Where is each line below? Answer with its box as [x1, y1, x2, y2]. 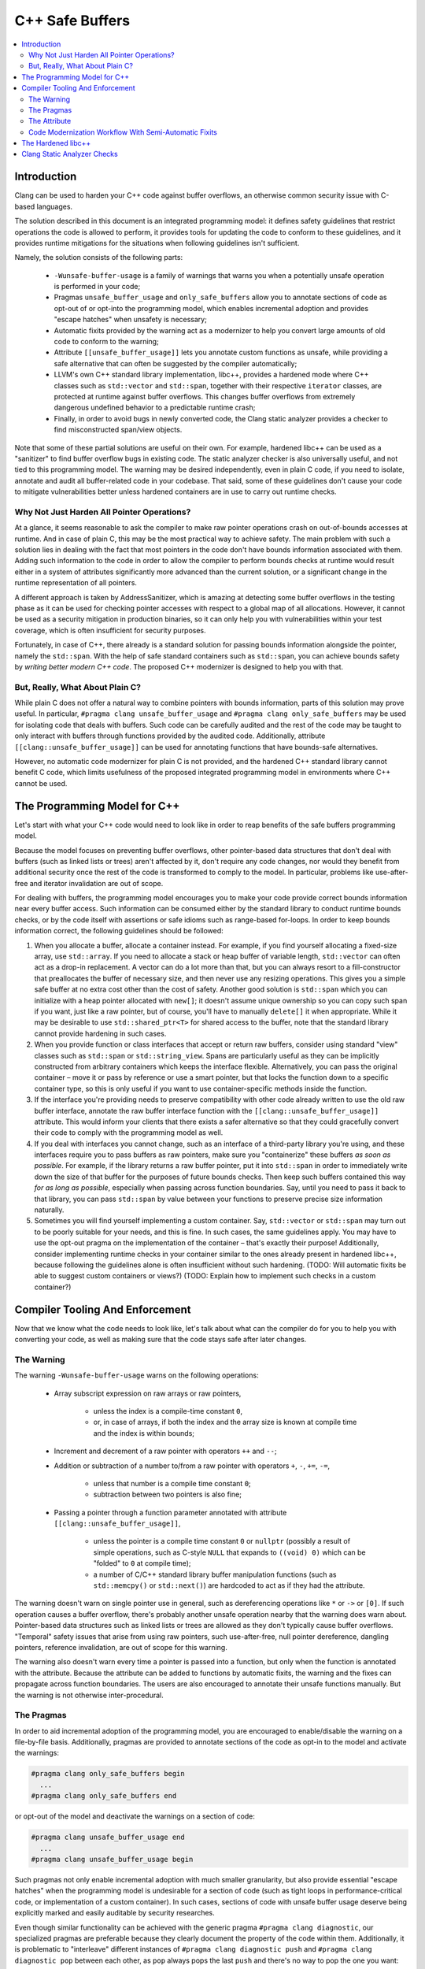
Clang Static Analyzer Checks [21, 150, 118, 159]
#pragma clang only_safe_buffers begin [31, 1769, 185, 1778]
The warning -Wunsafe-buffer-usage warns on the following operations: [14, 1370, 259, 1380]
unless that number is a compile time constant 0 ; [93, 1478, 251, 1488]
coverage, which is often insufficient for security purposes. [14, 625, 206, 635]
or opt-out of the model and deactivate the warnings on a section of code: [14, 1811, 256, 1821]
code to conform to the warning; [54, 337, 159, 347]
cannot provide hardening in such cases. [34, 1029, 167, 1038]
